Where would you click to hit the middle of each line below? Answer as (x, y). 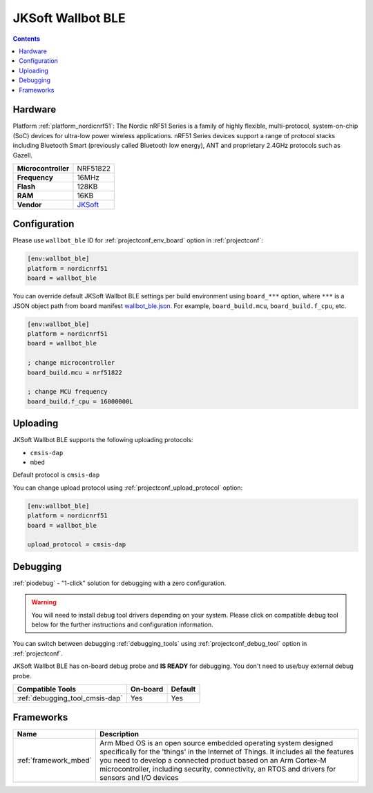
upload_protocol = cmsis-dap (77, 545)
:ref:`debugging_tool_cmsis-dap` (70, 698)
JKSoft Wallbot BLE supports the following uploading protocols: (103, 440)
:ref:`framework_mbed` (55, 761)
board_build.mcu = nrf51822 (75, 372)
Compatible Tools (46, 689)
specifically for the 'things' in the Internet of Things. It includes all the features (227, 752)
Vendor (29, 204)
